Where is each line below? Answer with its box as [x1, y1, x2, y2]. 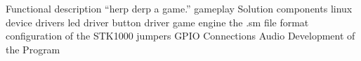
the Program [6, 42, 60, 56]
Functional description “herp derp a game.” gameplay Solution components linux [6, 1, 353, 15]
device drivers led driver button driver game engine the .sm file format [6, 15, 309, 29]
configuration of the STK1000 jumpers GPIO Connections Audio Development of [6, 28, 355, 43]
